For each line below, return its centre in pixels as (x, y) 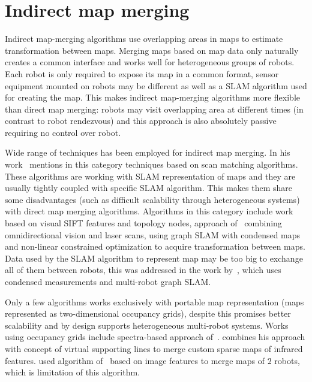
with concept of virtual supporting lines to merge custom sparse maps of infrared (154, 348)
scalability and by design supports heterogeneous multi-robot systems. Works (147, 325)
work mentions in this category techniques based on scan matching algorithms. (151, 164)
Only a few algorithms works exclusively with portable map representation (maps (154, 301)
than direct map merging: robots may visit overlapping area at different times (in (154, 109)
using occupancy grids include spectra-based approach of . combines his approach (155, 337)
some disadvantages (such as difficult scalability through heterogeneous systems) (152, 199)
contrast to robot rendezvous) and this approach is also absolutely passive (141, 121)
